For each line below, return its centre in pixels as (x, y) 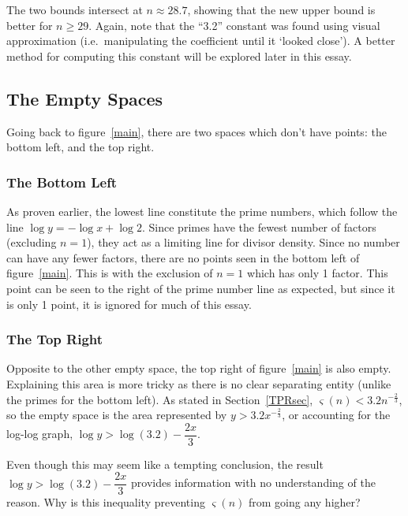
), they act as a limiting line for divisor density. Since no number (243, 242)
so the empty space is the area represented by (117, 415)
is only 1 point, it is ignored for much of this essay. (129, 304)
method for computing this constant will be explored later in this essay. (179, 56)
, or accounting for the (336, 415)
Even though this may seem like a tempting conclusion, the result (165, 464)
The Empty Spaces (85, 98)
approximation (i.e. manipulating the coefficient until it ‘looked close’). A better (201, 41)
